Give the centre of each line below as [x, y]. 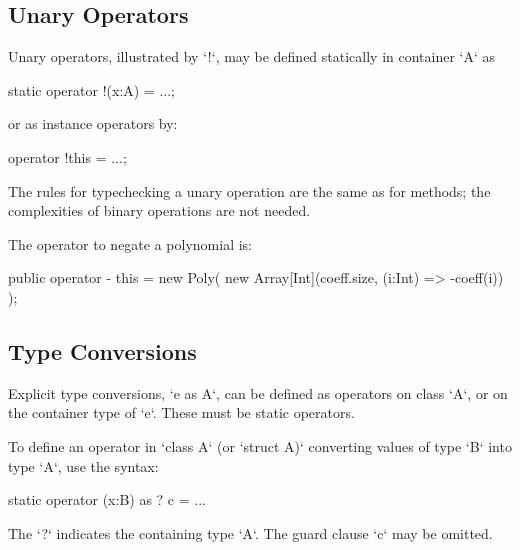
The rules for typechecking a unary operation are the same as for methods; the [249, 190]
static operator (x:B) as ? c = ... [107, 499]
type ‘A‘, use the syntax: [83, 465]
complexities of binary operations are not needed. [159, 210]
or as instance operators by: [93, 123]
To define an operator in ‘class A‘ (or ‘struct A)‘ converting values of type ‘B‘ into [260, 445]
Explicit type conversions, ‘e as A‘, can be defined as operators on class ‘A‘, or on [258, 392]
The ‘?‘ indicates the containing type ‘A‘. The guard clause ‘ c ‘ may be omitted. [250, 532]
